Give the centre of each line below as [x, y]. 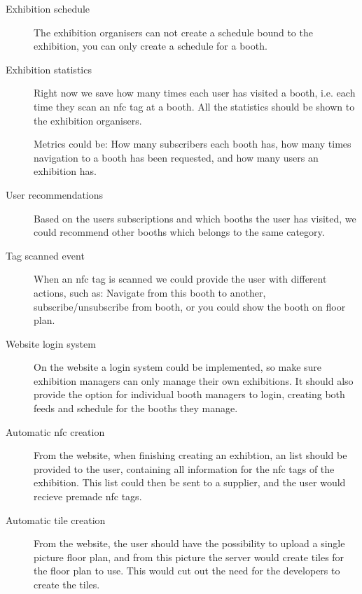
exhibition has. [65, 171]
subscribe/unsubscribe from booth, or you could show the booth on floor [190, 306]
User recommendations [55, 194]
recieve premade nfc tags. [88, 496]
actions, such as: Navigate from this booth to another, [150, 292]
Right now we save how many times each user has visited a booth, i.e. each [195, 93]
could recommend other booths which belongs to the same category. [179, 232]
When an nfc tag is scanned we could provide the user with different [180, 279]
